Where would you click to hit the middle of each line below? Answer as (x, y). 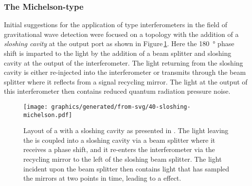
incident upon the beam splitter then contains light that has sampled (126, 168)
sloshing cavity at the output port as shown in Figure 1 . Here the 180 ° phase (119, 43)
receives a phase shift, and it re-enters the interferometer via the (119, 149)
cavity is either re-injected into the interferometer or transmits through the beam (125, 72)
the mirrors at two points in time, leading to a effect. (102, 178)
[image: (36, 107)
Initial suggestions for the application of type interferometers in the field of (116, 25)
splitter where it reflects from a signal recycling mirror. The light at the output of (126, 81)
